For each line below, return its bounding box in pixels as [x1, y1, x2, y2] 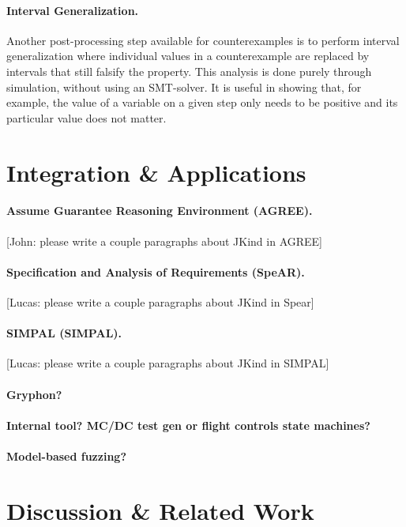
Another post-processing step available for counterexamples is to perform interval [6, 32, 400, 48]
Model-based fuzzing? [6, 447, 126, 464]
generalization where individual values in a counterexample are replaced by [6, 47, 370, 64]
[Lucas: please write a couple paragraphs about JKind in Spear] [6, 293, 314, 310]
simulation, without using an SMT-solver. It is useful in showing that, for [6, 78, 362, 95]
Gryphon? [6, 386, 62, 402]
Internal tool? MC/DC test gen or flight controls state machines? [6, 416, 370, 433]
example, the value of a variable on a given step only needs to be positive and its [6, 94, 398, 111]
